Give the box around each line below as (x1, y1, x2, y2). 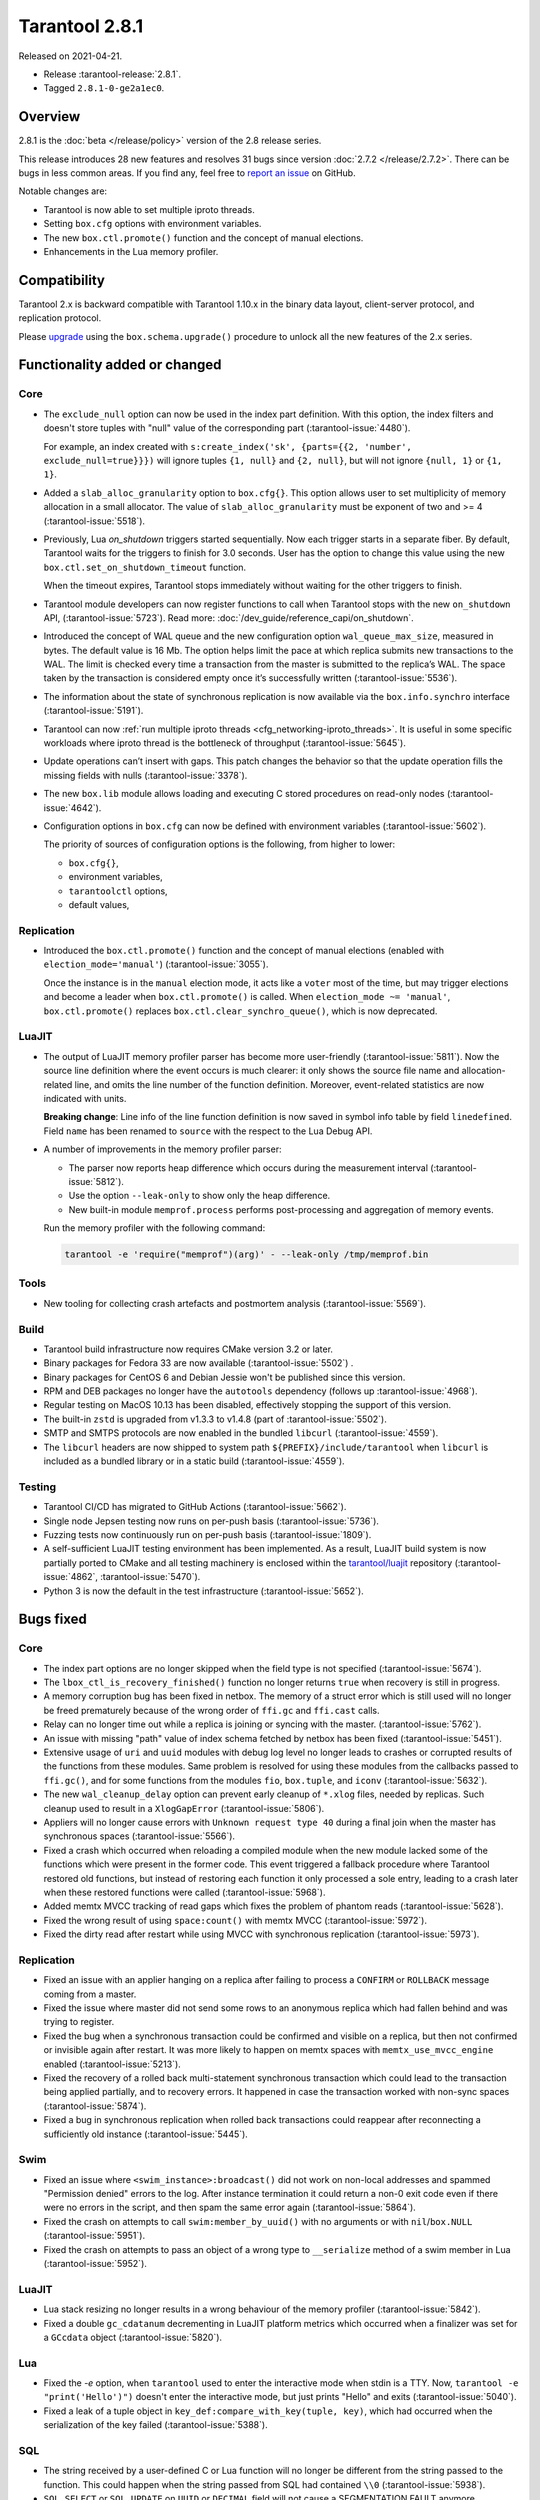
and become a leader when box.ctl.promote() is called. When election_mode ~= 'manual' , (43, 991, 451, 1003)
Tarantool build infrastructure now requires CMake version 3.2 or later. (43, 1343, 334, 1355)
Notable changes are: (18, 185, 108, 197)
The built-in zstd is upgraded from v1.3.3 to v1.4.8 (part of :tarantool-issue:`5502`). (43, 1413, 387, 1425)
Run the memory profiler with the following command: (43, 1222, 266, 1234)
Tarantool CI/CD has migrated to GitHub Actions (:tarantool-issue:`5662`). (43, 1501, 347, 1513)
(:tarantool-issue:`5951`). (43, 2230, 145, 2242)
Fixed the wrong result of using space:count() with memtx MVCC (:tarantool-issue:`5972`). (43, 1914, 427, 1926)
